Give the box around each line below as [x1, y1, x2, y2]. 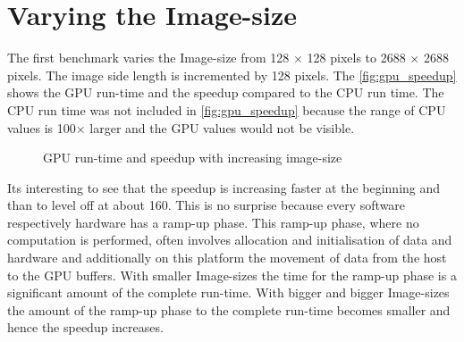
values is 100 [7, 118, 76, 137]
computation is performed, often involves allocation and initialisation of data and [7, 230, 452, 249]
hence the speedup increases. [7, 318, 164, 337]
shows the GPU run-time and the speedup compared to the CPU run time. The [7, 83, 444, 102]
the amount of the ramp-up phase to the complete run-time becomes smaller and [7, 300, 451, 319]
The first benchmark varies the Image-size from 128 [7, 48, 290, 67]
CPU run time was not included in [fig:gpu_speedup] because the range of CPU [7, 100, 446, 119]
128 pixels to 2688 [307, 48, 406, 67]
